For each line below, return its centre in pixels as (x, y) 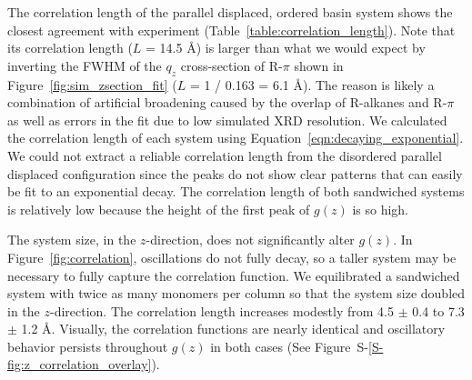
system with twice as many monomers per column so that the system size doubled (236, 293)
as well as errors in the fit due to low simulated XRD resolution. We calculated (227, 120)
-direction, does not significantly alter (250, 240)
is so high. (381, 209)
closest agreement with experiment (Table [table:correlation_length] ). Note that (231, 30)
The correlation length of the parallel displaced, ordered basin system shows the (230, 12)
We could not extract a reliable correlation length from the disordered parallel (225, 155)
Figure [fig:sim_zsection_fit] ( (92, 84)
